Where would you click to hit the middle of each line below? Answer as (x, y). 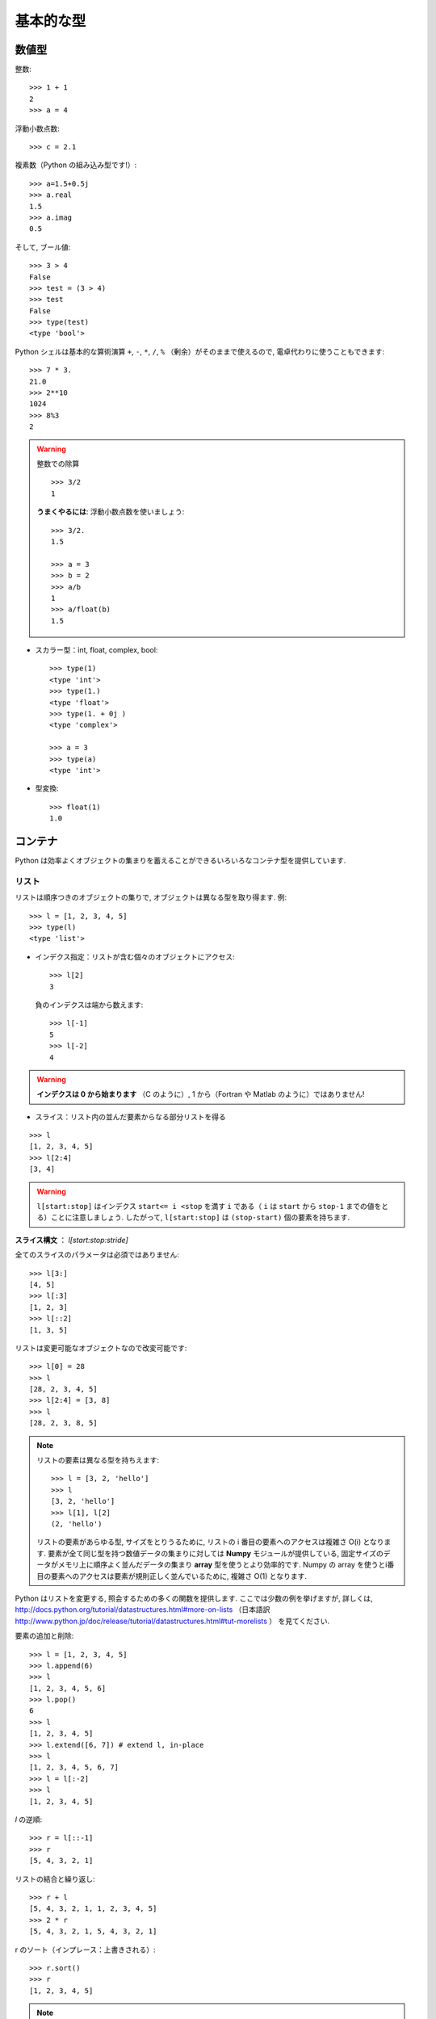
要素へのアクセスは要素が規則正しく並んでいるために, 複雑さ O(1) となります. (178, 1576)
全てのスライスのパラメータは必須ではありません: (97, 1255)
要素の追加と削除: (44, 1636)
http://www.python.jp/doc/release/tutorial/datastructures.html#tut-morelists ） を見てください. (172, 1621)
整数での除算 (58, 464)
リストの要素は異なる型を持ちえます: (98, 1460)
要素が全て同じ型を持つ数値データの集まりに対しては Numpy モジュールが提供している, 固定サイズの (215, 1553)
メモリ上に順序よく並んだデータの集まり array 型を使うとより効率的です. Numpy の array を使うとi (222, 1565)
